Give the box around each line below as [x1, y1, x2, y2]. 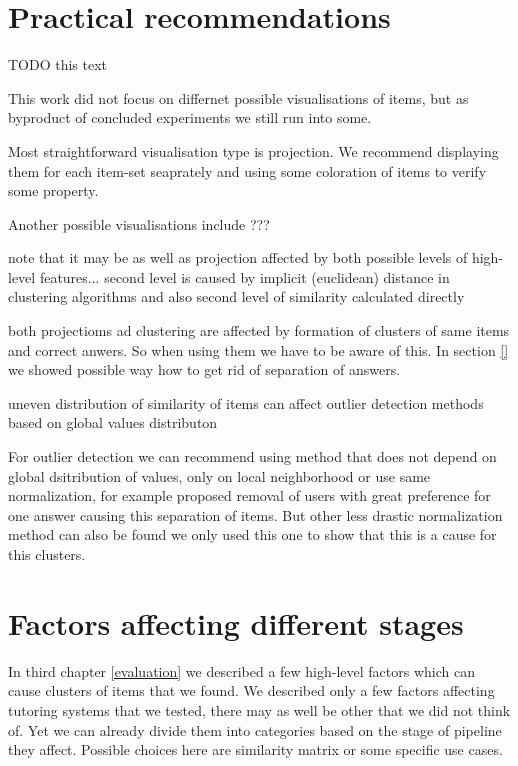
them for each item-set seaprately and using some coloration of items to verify [8, 160, 487, 181]
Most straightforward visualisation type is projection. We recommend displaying [8, 140, 499, 161]
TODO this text [8, 54, 108, 75]
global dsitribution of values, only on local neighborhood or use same [8, 465, 431, 486]
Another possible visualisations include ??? [8, 213, 270, 234]
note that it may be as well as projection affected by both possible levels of [8, 247, 468, 268]
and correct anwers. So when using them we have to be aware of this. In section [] [8, 339, 509, 360]
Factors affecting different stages [8, 602, 464, 643]
